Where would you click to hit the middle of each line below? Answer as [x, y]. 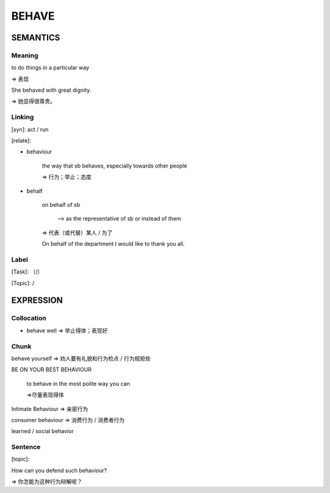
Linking [23, 117]
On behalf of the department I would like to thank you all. [113, 244]
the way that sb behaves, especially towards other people [115, 166]
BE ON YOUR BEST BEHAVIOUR [51, 369]
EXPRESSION [37, 301]
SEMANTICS [36, 38]
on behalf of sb [61, 204]
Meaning [25, 55]
